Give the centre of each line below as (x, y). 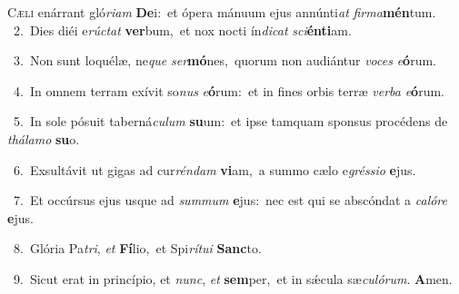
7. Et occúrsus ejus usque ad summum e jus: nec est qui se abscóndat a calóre (230, 200)
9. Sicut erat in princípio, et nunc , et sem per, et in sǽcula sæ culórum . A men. (233, 278)
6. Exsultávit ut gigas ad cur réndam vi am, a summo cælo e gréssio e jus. (215, 169)
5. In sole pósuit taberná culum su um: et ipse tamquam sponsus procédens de (230, 121)
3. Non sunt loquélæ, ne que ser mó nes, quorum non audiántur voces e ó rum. (225, 60)
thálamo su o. (44, 138)
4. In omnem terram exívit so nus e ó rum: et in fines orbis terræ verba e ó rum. (229, 90)
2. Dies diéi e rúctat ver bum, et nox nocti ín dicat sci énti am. (182, 29)
